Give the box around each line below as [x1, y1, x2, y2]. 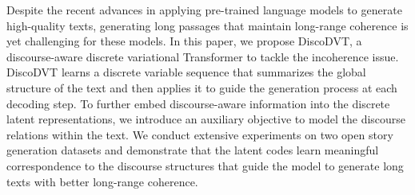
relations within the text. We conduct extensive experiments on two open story [6, 126, 393, 142]
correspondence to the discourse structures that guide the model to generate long [6, 157, 404, 174]
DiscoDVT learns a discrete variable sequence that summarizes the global [6, 64, 366, 80]
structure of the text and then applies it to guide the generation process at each [6, 79, 397, 96]
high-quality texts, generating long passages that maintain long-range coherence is [6, 17, 409, 33]
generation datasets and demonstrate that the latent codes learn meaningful [6, 142, 379, 158]
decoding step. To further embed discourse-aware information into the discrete [6, 95, 390, 111]
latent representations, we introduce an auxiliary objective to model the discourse [6, 111, 406, 127]
